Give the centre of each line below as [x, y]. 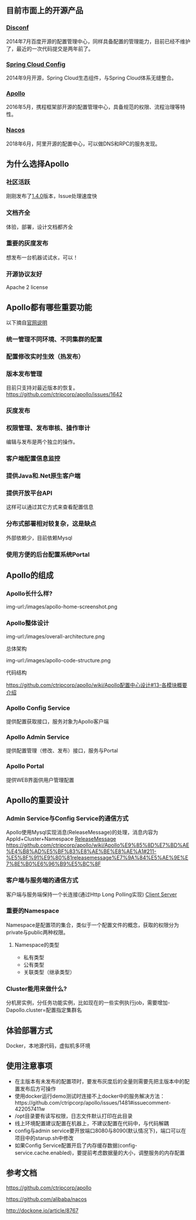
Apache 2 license [27, 287]
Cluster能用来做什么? [37, 989]
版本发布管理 [24, 374]
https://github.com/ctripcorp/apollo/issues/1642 [64, 394]
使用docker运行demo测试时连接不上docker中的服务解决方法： [90, 1096]
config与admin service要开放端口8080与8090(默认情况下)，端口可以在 [100, 1131]
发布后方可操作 [38, 1089]
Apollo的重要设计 [38, 800]
